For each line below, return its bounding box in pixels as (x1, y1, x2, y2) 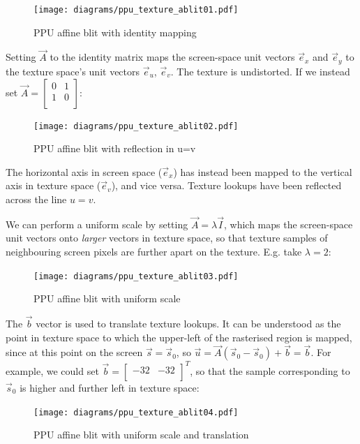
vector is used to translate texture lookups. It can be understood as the (36, 316, 341, 331)
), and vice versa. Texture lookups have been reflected (111, 178, 342, 193)
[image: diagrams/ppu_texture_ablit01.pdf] (33, 5, 239, 15)
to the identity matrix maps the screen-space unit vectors (50, 50, 295, 64)
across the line (6, 191, 67, 206)
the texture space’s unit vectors (6, 64, 140, 78)
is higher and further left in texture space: (20, 380, 200, 394)
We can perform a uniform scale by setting (6, 216, 188, 231)
